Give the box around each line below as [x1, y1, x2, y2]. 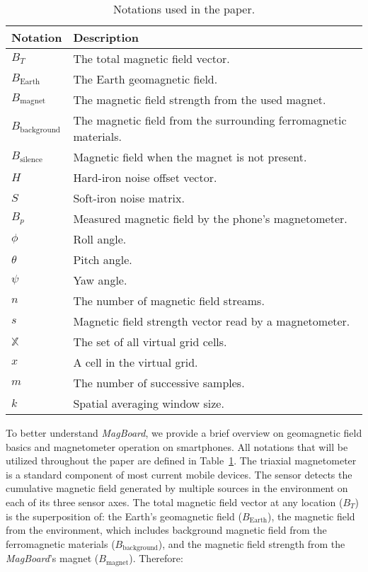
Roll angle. [73, 231, 127, 247]
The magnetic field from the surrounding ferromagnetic [73, 112, 347, 128]
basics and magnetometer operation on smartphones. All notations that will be [6, 439, 348, 454]
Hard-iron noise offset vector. [73, 169, 217, 185]
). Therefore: [129, 551, 183, 566]
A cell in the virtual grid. [73, 354, 198, 370]
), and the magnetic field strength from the [158, 536, 345, 551]
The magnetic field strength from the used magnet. [73, 91, 326, 108]
